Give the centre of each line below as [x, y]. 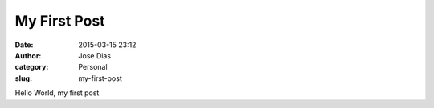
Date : [24, 45]
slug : [23, 78]
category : [32, 67]
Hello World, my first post [57, 93]
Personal [93, 67]
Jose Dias [95, 55]
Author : [28, 55]
